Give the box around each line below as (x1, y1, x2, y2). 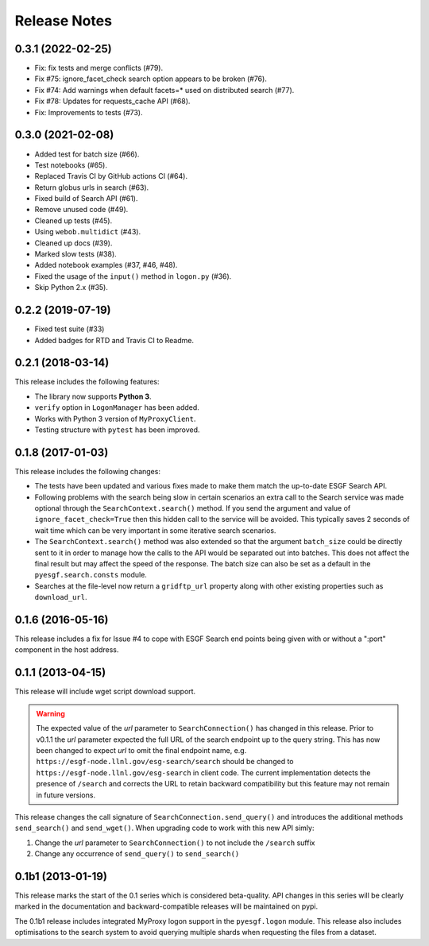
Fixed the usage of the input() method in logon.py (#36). (34, 271, 232, 281)
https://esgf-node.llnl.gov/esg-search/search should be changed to (36, 757, 294, 766)
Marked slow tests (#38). (34, 249, 117, 259)
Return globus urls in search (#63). (34, 183, 149, 192)
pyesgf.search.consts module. (34, 570, 147, 580)
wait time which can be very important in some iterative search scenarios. (34, 525, 276, 535)
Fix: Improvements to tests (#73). (34, 107, 143, 117)
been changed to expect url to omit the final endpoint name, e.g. (36, 745, 247, 755)
